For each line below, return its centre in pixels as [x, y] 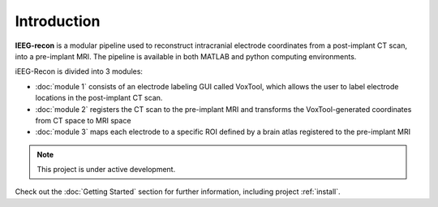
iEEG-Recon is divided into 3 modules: [79, 71]
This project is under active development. [106, 170]
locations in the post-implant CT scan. [99, 98]
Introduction [58, 21]
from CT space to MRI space [83, 120]
